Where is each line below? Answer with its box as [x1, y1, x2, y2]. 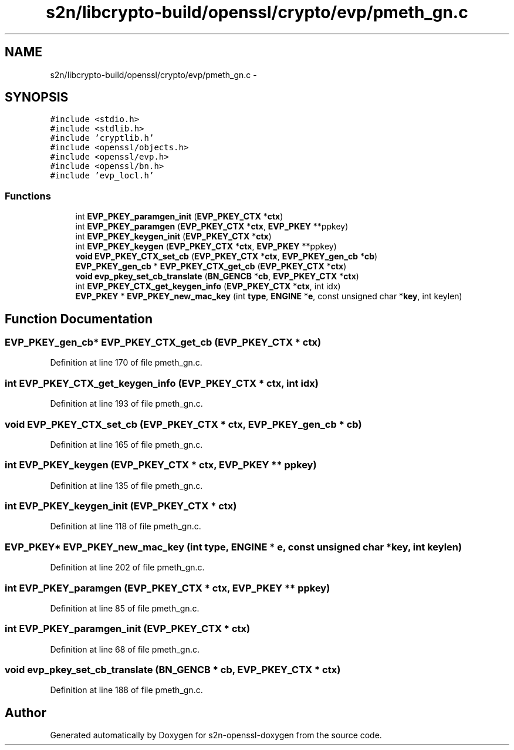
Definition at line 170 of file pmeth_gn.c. [50, 357, 202, 368]
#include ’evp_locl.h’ [50, 171, 154, 181]
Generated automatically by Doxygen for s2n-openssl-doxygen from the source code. [50, 730, 382, 741]
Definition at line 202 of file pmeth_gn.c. [50, 562, 205, 573]
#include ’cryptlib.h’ [50, 133, 154, 143]
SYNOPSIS [5, 90, 69, 105]
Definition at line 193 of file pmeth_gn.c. [50, 398, 203, 409]
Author [5, 705, 46, 720]
